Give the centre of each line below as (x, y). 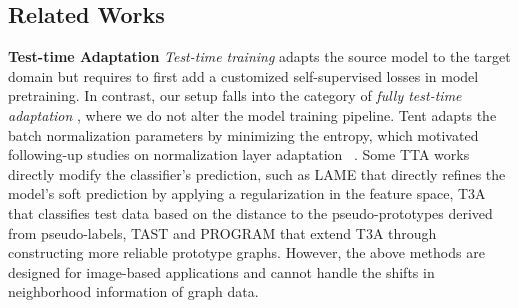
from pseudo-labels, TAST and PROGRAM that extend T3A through (222, 232)
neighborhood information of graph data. (133, 291)
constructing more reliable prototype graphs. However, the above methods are (246, 252)
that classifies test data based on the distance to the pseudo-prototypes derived (250, 212)
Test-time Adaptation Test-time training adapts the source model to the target (259, 56)
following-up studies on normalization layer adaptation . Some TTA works (239, 154)
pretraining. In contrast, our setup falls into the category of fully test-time (235, 95)
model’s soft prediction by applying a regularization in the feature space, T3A (247, 193)
